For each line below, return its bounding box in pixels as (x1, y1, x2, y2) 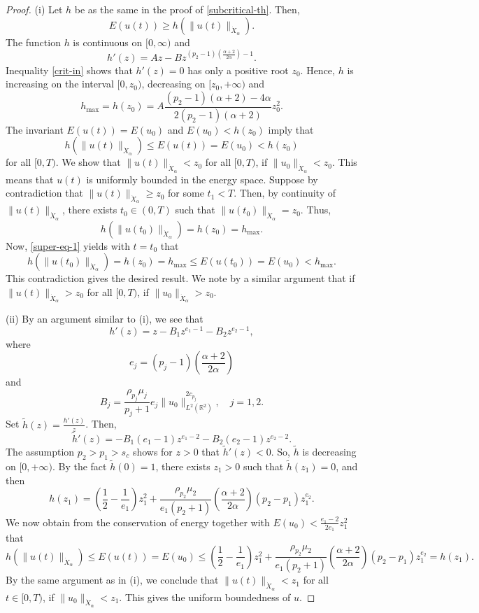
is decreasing (302, 444, 357, 459)
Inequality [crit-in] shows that (6, 62, 133, 77)
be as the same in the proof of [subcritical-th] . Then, (74, 2, 300, 16)
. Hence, (300, 62, 335, 77)
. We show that (55, 155, 121, 169)
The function (6, 34, 61, 49)
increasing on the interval (6, 76, 114, 91)
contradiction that (6, 185, 83, 200)
